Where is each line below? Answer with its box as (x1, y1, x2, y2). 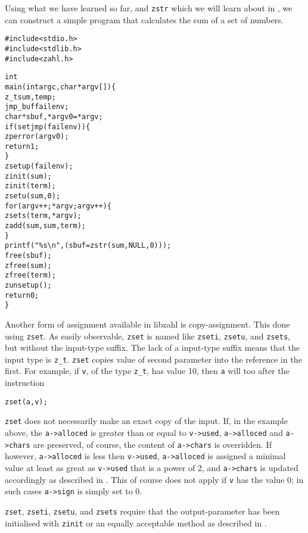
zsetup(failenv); (5, 162, 73, 171)
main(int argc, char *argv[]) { (5, 82, 116, 91)
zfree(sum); (5, 261, 52, 270)
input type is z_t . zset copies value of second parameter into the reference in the (5, 353, 302, 365)
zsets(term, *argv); (5, 211, 82, 220)
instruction (5, 376, 45, 389)
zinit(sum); (5, 172, 52, 180)
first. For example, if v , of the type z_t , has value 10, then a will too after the (5, 364, 290, 377)
